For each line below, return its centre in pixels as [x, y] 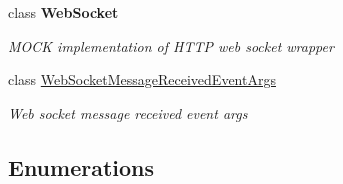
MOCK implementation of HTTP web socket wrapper [171, 45]
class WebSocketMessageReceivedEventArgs [142, 79]
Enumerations [81, 166]
